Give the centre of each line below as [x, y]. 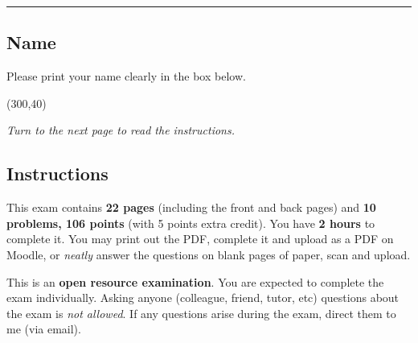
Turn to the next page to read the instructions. [121, 130]
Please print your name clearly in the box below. [126, 76]
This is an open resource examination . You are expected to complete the [195, 281]
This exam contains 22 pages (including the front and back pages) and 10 [191, 207]
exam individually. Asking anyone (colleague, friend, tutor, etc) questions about [203, 298]
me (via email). [44, 329]
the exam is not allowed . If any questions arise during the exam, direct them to [201, 313]
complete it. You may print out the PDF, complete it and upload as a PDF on [200, 239]
